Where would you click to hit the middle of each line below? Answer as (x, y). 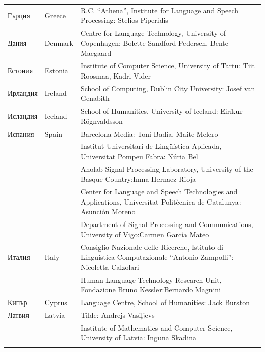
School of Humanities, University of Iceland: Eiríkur (161, 111)
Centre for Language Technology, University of (153, 33)
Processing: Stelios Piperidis (124, 20)
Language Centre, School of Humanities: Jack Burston (165, 302)
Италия (19, 257)
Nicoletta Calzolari (110, 267)
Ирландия (23, 93)
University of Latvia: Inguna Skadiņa (138, 337)
